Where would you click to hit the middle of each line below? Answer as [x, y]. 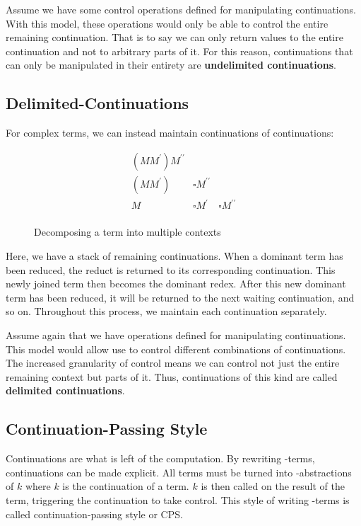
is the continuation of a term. [126, 486]
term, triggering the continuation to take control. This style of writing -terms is [178, 499]
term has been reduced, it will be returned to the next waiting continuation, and [180, 297]
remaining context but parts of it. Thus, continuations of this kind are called [172, 376]
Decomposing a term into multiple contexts [128, 232]
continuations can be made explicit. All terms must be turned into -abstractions [179, 472]
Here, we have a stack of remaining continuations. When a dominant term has [174, 255]
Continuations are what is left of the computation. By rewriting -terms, [160, 458]
